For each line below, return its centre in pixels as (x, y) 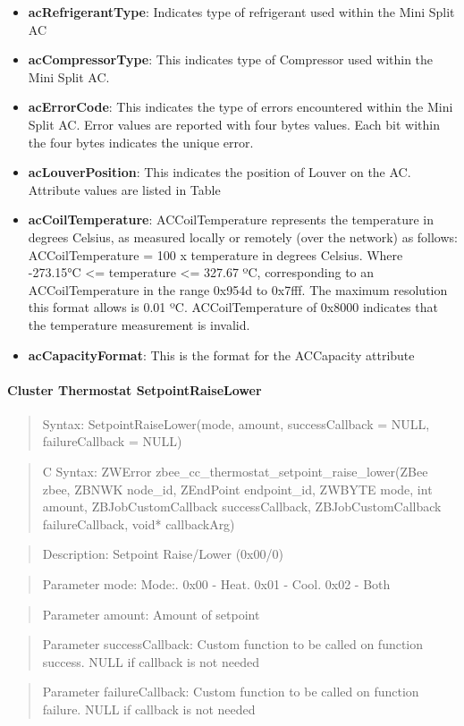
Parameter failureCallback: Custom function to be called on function (231, 692)
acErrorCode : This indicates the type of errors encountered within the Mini (240, 107)
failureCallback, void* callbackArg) (139, 523)
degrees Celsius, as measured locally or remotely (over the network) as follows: (243, 236)
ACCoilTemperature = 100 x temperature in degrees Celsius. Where (215, 254)
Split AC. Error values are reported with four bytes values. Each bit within (234, 124)
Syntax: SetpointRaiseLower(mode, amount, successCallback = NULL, (236, 423)
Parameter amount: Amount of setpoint (151, 614)
